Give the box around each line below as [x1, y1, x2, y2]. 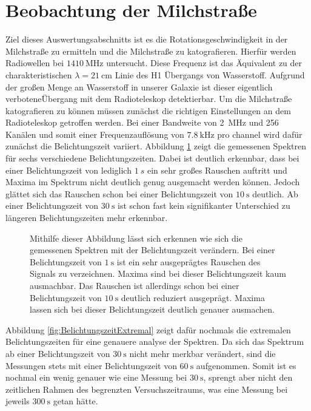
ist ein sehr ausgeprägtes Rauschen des [116, 255, 261, 268]
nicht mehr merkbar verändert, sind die [129, 347, 276, 359]
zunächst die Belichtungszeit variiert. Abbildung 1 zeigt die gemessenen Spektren [5, 140, 307, 152]
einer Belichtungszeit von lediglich [5, 163, 132, 176]
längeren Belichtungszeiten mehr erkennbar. [5, 211, 168, 224]
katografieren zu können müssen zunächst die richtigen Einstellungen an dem [5, 104, 291, 117]
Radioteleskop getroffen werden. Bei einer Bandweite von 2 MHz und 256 [5, 116, 279, 129]
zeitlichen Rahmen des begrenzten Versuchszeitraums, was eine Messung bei [5, 382, 288, 395]
